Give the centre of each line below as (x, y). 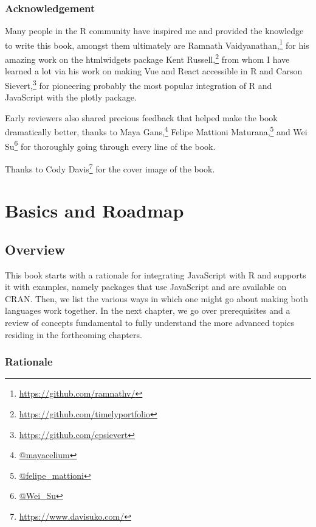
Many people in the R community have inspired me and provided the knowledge (154, 31)
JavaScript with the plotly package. (71, 97)
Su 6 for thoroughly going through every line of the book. (110, 145)
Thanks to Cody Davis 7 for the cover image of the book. (110, 168)
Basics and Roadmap (94, 210)
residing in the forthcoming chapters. (74, 334)
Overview (35, 249)
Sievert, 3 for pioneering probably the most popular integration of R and (139, 84)
